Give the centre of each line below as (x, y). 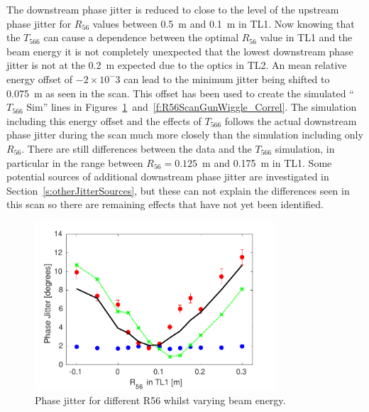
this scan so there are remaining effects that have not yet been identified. (165, 204)
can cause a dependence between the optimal (141, 37)
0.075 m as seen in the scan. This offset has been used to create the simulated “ (180, 93)
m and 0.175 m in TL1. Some (267, 162)
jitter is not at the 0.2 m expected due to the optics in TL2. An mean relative (177, 65)
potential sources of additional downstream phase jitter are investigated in (168, 177)
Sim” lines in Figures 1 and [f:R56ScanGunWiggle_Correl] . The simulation (192, 107)
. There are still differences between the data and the (137, 148)
